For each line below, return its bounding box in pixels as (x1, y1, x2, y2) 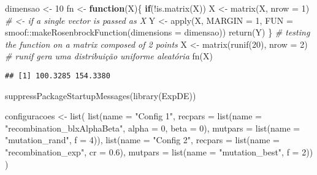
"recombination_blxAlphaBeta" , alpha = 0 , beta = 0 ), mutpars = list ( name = (5, 121, 300, 134)
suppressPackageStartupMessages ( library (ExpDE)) (5, 89, 196, 102)
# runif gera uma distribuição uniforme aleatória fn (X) (5, 50, 213, 62)
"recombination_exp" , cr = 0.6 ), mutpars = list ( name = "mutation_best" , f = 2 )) (5, 146, 313, 158)
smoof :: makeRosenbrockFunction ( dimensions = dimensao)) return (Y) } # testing (5, 26, 310, 39)
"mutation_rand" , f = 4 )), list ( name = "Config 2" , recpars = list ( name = (5, 133, 280, 146)
